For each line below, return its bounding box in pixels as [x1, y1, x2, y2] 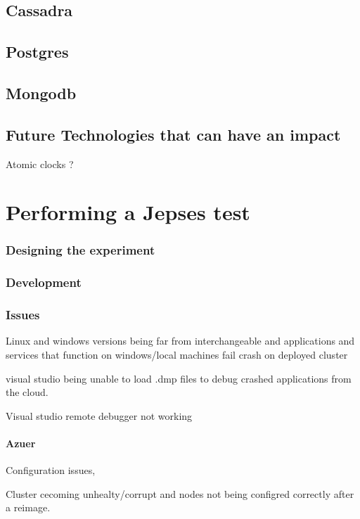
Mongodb [6, 82, 77, 103]
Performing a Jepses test [6, 198, 250, 226]
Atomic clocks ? [6, 156, 74, 171]
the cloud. [6, 385, 49, 399]
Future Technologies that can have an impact [6, 123, 341, 145]
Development [6, 274, 82, 291]
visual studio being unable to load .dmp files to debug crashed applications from [6, 371, 352, 385]
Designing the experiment [6, 241, 155, 259]
